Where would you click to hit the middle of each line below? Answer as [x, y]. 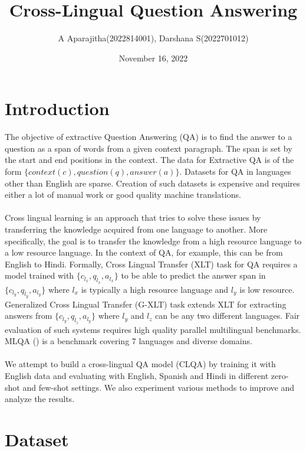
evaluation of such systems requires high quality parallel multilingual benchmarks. [153, 329]
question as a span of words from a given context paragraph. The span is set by [149, 148]
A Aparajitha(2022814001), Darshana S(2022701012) [153, 38]
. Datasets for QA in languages [235, 171]
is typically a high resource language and [155, 289]
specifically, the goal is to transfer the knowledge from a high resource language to [153, 241]
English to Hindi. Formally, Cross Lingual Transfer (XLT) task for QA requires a [151, 264]
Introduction [57, 108]
